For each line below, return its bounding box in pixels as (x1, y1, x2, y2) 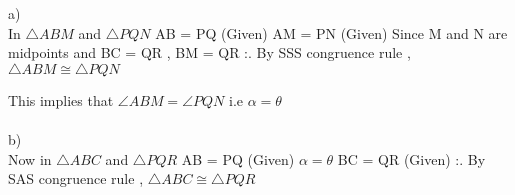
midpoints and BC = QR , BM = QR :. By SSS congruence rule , (8, 42, 411, 63)
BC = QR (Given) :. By (337, 148, 486, 169)
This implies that (8, 89, 114, 110)
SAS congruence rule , (8, 168, 144, 189)
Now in (8, 148, 52, 169)
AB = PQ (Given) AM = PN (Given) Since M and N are (155, 22, 508, 43)
